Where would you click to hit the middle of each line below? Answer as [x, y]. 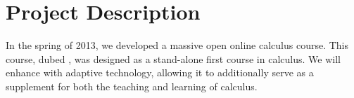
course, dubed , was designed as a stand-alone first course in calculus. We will [173, 58]
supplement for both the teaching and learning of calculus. [132, 86]
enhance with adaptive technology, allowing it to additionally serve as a [160, 72]
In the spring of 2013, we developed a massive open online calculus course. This [177, 45]
